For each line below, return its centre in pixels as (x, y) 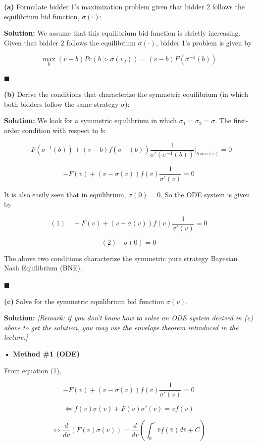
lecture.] (16, 337)
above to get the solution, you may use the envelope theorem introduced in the (121, 327)
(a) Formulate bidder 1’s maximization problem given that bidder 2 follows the (124, 6)
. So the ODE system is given (205, 194)
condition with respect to (60, 130)
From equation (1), (33, 370)
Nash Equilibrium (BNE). (43, 268)
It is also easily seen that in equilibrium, (65, 194)
